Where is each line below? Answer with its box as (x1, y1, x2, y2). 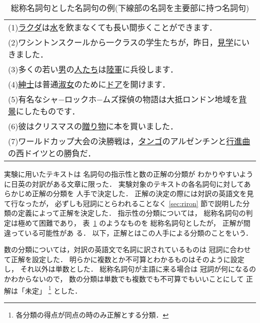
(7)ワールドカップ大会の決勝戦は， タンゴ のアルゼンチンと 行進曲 (8, 135, 250, 147)
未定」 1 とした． (24, 284, 82, 296)
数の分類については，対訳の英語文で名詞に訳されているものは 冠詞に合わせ (4, 244, 251, 255)
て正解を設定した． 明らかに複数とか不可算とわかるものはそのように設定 (4, 254, 244, 264)
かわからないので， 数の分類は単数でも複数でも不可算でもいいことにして (4, 273, 244, 284)
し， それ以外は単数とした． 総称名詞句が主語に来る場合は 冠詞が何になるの (4, 264, 256, 274)
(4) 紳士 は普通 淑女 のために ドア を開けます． (8, 78, 170, 90)
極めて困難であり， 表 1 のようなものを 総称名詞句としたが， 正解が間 (17, 217, 250, 228)
